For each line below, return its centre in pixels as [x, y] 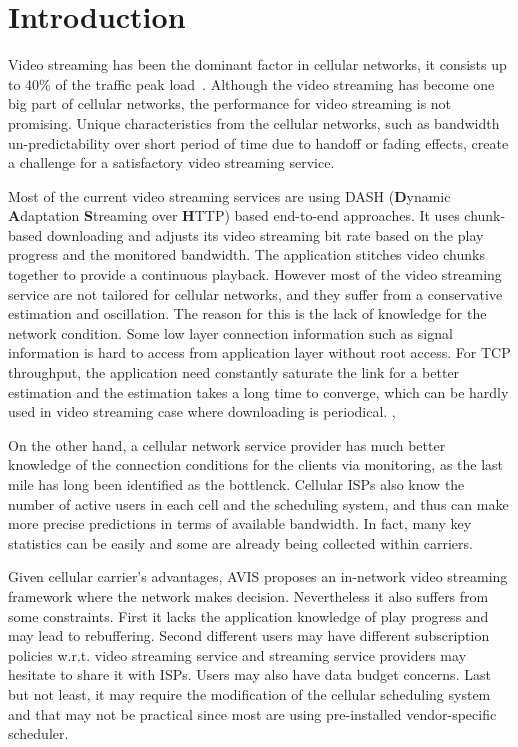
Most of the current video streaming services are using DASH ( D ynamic [229, 195]
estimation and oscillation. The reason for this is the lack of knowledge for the [247, 313]
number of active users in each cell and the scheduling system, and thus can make [258, 503]
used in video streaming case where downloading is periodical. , [202, 411]
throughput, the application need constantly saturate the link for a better [234, 372]
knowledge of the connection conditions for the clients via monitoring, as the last [256, 464]
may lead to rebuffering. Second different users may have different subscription [249, 635]
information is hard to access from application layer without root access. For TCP [259, 352]
